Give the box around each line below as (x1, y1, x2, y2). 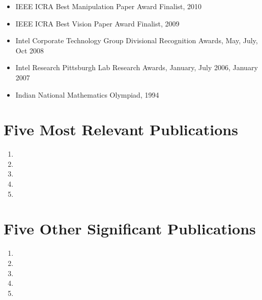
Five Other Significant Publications (4, 218, 256, 239)
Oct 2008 (15, 45, 44, 55)
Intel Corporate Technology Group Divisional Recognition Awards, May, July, (15, 35, 258, 46)
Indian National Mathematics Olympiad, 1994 (15, 89, 159, 100)
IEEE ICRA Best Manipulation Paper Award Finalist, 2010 (15, 1, 202, 11)
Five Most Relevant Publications (4, 119, 238, 140)
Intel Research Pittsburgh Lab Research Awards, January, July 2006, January (15, 62, 258, 73)
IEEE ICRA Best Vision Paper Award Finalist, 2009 (15, 18, 180, 28)
